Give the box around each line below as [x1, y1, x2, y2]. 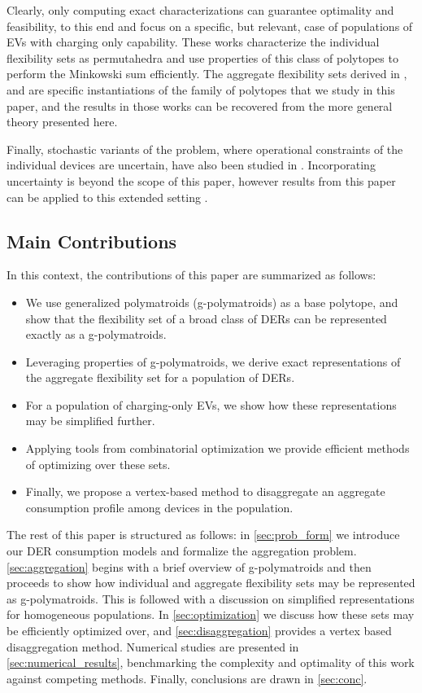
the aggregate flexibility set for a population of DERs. [25, 369, 295, 386]
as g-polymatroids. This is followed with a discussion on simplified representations [7, 590, 415, 607]
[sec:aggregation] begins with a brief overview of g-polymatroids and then [7, 558, 372, 575]
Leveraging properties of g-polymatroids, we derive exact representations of [25, 353, 401, 370]
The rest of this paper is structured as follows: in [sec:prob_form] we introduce [7, 526, 400, 543]
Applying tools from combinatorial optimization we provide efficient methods [25, 440, 410, 457]
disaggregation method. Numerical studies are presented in [7, 638, 299, 655]
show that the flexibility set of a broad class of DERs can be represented [25, 309, 387, 327]
